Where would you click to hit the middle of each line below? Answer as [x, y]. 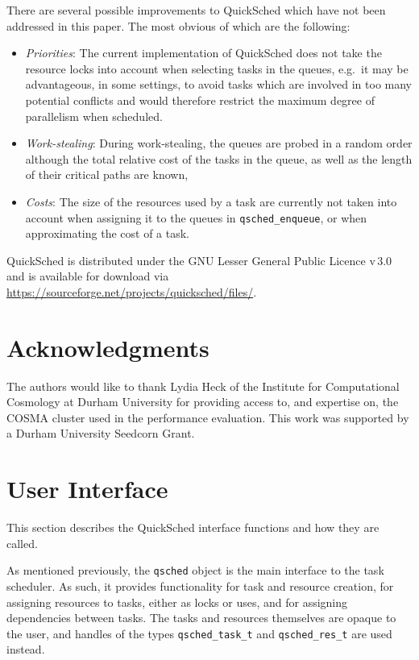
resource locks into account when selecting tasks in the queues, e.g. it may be [217, 68]
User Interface [87, 489]
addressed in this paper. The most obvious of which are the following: [178, 25]
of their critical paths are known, [107, 174]
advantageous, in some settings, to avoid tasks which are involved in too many [218, 84]
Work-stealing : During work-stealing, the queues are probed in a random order [219, 143]
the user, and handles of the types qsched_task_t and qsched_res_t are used [199, 633]
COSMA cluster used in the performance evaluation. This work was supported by [208, 417]
